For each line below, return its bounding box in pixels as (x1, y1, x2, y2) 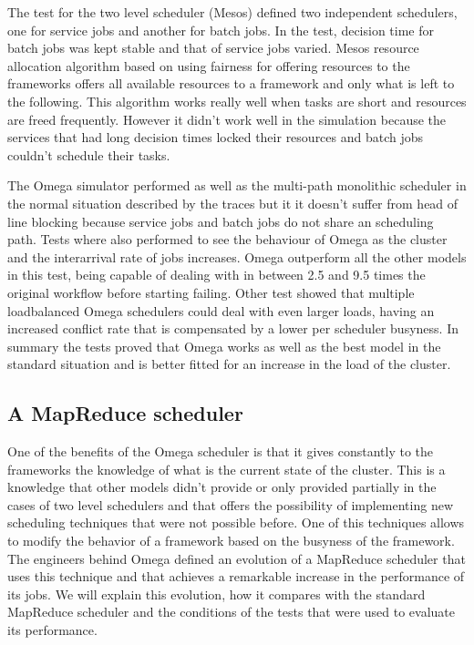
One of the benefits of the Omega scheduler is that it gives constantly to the (7, 442, 434, 461)
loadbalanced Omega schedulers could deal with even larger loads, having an (7, 301, 435, 320)
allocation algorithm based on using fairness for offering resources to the (7, 56, 410, 75)
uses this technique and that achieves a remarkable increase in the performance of (7, 567, 465, 586)
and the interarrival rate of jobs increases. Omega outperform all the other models (7, 247, 467, 266)
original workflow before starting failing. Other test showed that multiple (7, 282, 415, 302)
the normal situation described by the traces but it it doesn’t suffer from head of (7, 193, 459, 212)
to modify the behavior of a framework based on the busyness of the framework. (7, 531, 455, 550)
